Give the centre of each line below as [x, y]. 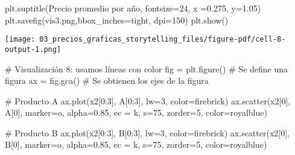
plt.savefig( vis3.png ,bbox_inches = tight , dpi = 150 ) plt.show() [117, 20]
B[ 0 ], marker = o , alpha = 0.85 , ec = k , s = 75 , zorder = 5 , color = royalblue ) [136, 144]
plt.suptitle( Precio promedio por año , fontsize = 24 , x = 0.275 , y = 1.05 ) [133, 8]
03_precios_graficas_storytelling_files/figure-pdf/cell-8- [163, 40]
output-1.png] [33, 49]
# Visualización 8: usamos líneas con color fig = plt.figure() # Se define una [147, 68]
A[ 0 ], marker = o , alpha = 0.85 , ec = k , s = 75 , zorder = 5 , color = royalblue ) [136, 112]
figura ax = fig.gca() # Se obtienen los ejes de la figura [107, 81]
